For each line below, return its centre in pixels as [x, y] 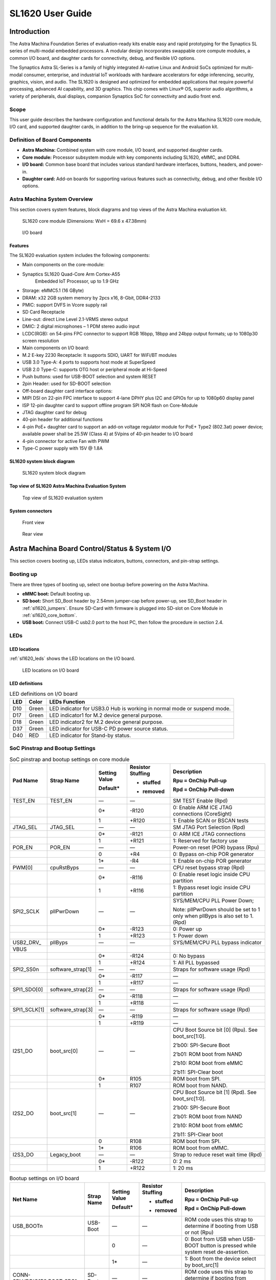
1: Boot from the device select [221, 1258]
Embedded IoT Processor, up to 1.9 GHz [77, 281]
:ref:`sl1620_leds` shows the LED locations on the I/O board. [72, 658]
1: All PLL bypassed [196, 963]
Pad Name [25, 780]
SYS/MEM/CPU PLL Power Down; [213, 900]
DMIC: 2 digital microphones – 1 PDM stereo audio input [81, 326]
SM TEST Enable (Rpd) [200, 800]
